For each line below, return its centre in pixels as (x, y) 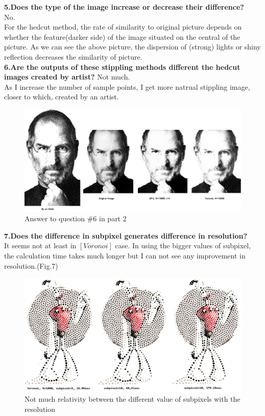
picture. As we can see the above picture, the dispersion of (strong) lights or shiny (132, 47)
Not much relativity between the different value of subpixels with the (132, 399)
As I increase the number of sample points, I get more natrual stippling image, (127, 86)
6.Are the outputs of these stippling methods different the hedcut (122, 67)
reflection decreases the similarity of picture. (73, 56)
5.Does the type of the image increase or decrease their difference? (124, 7)
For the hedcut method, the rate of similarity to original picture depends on (123, 27)
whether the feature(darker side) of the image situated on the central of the (122, 36)
